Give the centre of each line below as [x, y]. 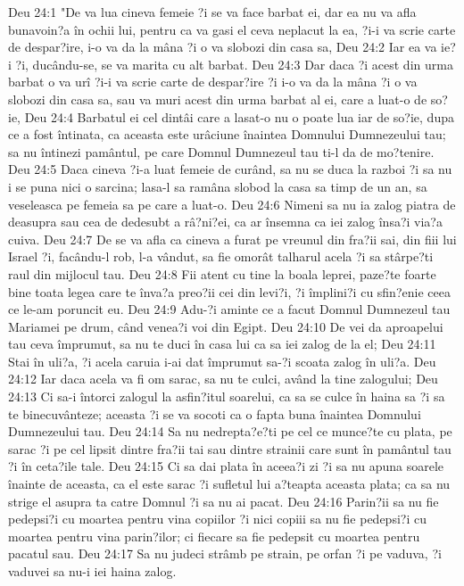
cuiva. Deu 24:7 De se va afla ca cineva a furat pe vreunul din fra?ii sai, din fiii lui [232, 239]
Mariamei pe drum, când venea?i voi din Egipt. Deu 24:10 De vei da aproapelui [226, 326]
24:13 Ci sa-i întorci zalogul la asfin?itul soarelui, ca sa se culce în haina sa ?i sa [227, 396]
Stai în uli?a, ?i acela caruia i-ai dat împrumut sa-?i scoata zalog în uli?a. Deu [222, 361]
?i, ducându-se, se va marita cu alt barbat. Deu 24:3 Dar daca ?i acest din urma [234, 64]
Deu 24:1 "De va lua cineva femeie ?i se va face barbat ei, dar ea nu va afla [212, 12]
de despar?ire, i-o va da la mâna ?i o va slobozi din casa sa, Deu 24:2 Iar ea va [223, 47]
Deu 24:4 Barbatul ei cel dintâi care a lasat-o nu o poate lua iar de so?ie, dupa [239, 116]
